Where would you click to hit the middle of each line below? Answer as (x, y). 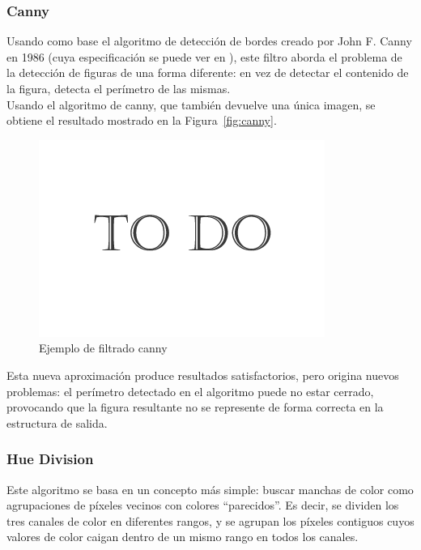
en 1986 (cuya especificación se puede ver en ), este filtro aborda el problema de (204, 56)
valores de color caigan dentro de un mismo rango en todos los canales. (183, 537)
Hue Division (50, 459)
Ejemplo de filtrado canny (103, 348)
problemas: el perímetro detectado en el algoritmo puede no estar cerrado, (190, 391)
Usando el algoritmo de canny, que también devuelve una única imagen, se (191, 104)
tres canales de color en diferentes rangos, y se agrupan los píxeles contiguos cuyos (210, 520)
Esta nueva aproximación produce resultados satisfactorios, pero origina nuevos (203, 375)
